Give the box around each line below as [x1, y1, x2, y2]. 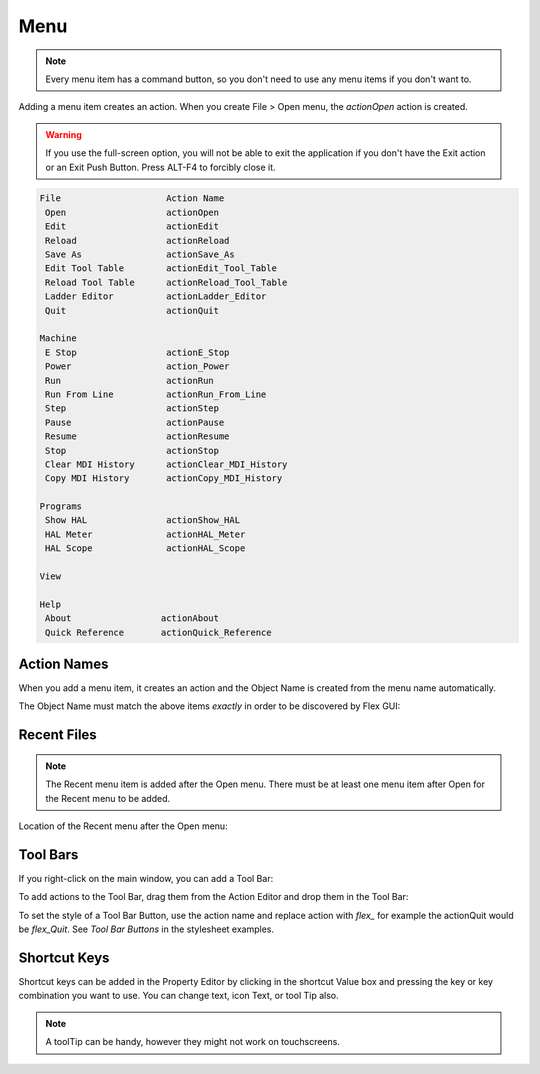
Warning [45, 128, 82, 140]
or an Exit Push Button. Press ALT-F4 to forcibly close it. [45, 161, 276, 173]
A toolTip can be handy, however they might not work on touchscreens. [45, 1036, 340, 1048]
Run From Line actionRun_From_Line [45, 388, 267, 400]
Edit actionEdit [45, 221, 220, 232]
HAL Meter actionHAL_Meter [45, 528, 246, 540]
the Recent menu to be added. [45, 792, 171, 804]
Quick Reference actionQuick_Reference [45, 626, 272, 638]
